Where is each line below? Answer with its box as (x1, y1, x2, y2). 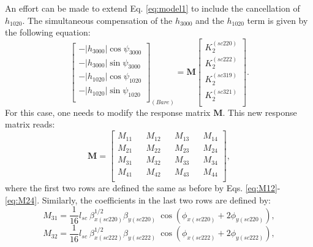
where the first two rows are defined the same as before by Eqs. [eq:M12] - (5, 181, 281, 194)
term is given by (247, 13, 308, 26)
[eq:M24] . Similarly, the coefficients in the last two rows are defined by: (5, 193, 271, 206)
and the (195, 13, 224, 26)
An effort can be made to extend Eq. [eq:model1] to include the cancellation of (5, 2, 300, 14)
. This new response (222, 105, 297, 118)
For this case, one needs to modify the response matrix (5, 105, 211, 118)
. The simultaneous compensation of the (22, 13, 173, 26)
